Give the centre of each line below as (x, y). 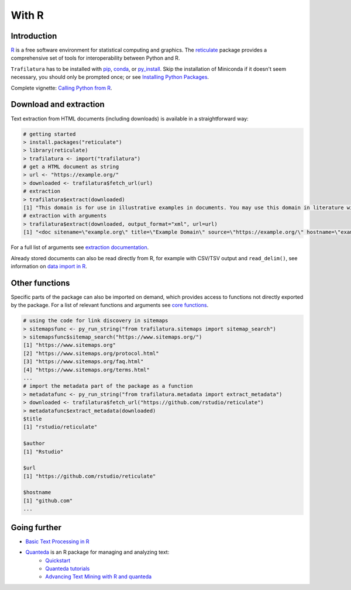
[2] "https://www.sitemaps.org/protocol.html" (91, 353)
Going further (36, 527)
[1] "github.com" (48, 501)
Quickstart (58, 560)
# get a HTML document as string (71, 167)
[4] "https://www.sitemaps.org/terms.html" (87, 370)
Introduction (34, 36)
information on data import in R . (49, 266)
